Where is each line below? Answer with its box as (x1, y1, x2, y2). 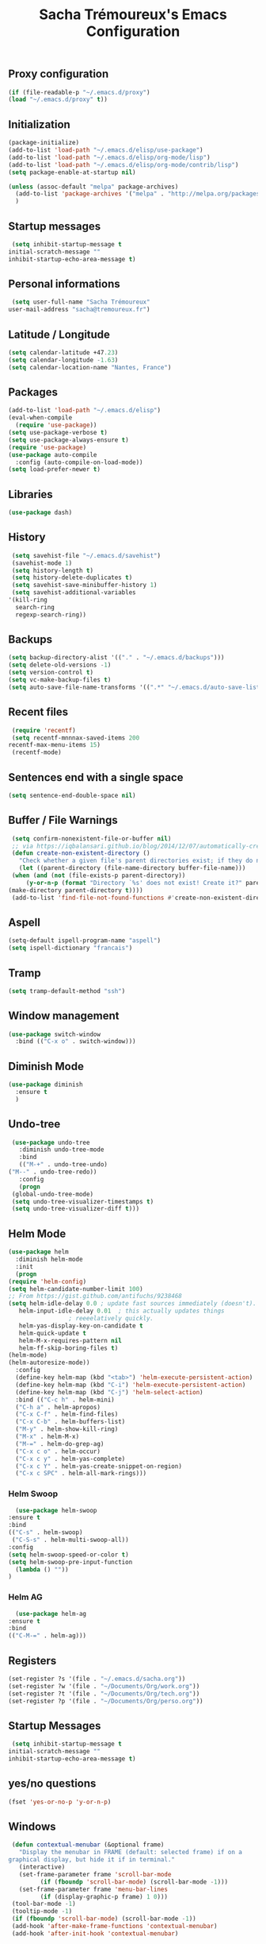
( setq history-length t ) (11, 566, 93, 574)
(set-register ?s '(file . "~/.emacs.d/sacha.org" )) (8, 1675, 186, 1683)
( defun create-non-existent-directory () (11, 849, 150, 857)
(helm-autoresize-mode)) (8, 1358, 90, 1367)
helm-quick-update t (18, 1329, 87, 1337)
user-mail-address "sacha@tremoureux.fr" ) (8, 306, 150, 314)
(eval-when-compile (8, 414, 73, 422)
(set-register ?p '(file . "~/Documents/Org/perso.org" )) (8, 1697, 203, 1705)
